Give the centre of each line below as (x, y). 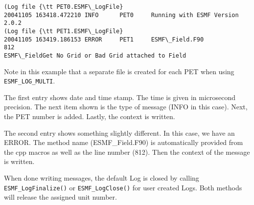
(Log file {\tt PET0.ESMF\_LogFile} (64, 7)
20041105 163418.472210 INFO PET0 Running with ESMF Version (121, 15)
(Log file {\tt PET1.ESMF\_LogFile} (64, 31)
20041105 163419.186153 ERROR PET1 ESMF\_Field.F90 (104, 39)
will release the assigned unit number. (60, 197)
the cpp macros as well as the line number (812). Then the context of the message (127, 152)
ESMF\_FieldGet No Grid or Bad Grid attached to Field (95, 55)
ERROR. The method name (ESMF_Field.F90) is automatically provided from (124, 142)
